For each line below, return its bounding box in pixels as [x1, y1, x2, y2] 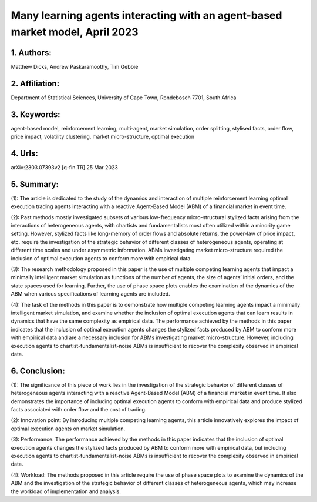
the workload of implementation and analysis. [11, 488, 122, 495]
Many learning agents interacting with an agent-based [11, 9, 282, 22]
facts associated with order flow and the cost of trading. [11, 406, 147, 413]
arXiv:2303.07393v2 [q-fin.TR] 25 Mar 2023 [11, 163, 119, 170]
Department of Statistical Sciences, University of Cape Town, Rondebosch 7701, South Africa [11, 94, 237, 101]
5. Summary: [11, 179, 59, 189]
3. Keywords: [11, 109, 60, 119]
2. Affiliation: [11, 78, 60, 88]
